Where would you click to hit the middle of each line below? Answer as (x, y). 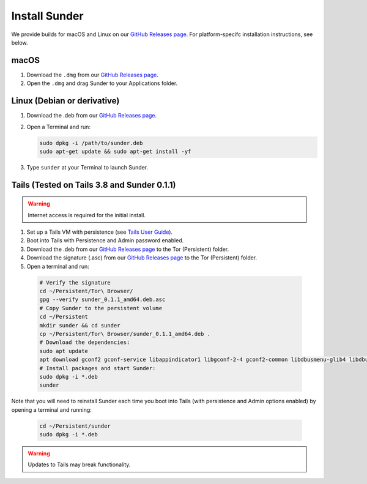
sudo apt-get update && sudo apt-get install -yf (115, 151)
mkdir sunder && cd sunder (80, 325)
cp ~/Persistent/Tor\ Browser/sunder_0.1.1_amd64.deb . (125, 334)
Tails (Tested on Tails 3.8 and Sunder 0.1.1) (94, 184)
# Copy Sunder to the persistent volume (101, 308)
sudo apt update (64, 351)
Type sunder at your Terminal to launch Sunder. (87, 167)
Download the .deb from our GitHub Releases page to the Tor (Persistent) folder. (128, 249)
